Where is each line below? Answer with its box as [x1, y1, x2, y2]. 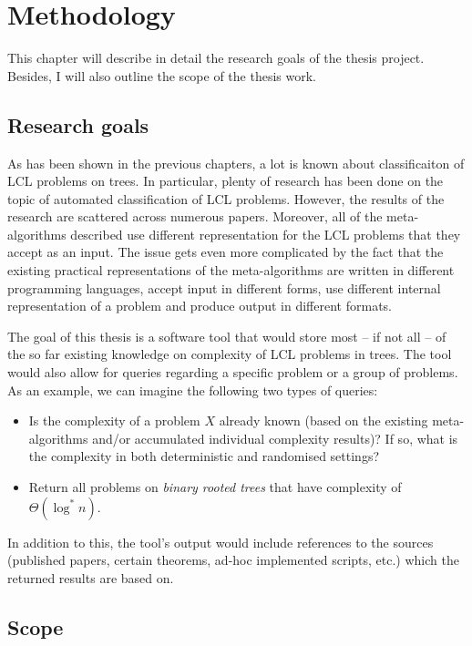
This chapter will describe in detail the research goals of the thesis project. [7, 48, 425, 67]
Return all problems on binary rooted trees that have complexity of [28, 477, 402, 497]
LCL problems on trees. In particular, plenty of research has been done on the [7, 171, 444, 190]
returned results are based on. [7, 568, 174, 587]
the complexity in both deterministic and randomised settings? [28, 446, 380, 466]
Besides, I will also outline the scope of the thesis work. [7, 66, 316, 85]
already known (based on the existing [219, 411, 428, 430]
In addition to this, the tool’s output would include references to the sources [7, 532, 434, 551]
